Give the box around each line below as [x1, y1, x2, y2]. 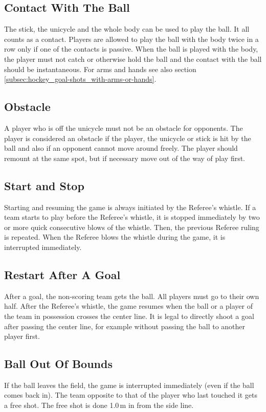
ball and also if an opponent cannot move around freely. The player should [4, 143, 238, 153]
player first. [4, 331, 40, 341]
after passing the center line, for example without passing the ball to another [4, 321, 246, 331]
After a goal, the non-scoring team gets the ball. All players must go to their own [4, 290, 259, 301]
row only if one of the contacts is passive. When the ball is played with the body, [4, 43, 258, 54]
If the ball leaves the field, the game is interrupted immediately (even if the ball [4, 379, 254, 390]
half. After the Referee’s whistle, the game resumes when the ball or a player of [4, 301, 253, 311]
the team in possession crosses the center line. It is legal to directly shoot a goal [4, 310, 254, 321]
